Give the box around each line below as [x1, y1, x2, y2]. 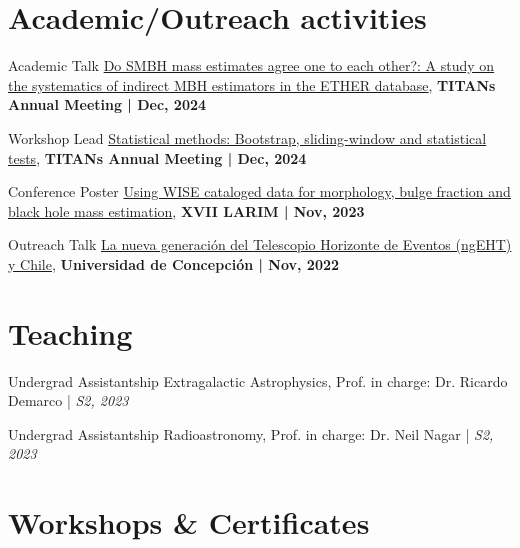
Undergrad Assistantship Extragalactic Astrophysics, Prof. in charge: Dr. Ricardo [8, 370, 508, 391]
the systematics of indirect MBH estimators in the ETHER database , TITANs [8, 74, 496, 95]
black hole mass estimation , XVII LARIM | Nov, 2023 [8, 200, 365, 221]
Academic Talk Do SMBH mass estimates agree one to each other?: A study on [8, 55, 495, 76]
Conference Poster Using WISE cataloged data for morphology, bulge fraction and [8, 181, 511, 202]
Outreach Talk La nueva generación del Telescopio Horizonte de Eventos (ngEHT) [8, 234, 512, 255]
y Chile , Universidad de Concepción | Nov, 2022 [8, 253, 340, 274]
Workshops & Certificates [8, 502, 370, 543]
